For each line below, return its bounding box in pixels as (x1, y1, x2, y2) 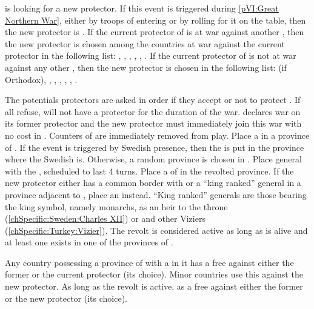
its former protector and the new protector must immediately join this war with (5, 117, 302, 130)
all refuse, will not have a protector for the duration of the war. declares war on (5, 105, 301, 118)
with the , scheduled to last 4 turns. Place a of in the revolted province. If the (5, 164, 294, 177)
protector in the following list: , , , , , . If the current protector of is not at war (5, 49, 296, 62)
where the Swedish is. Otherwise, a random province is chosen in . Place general (5, 153, 302, 165)
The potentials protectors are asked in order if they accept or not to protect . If (5, 93, 301, 106)
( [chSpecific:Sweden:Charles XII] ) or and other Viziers (5, 212, 205, 225)
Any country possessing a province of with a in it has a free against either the (5, 256, 294, 268)
